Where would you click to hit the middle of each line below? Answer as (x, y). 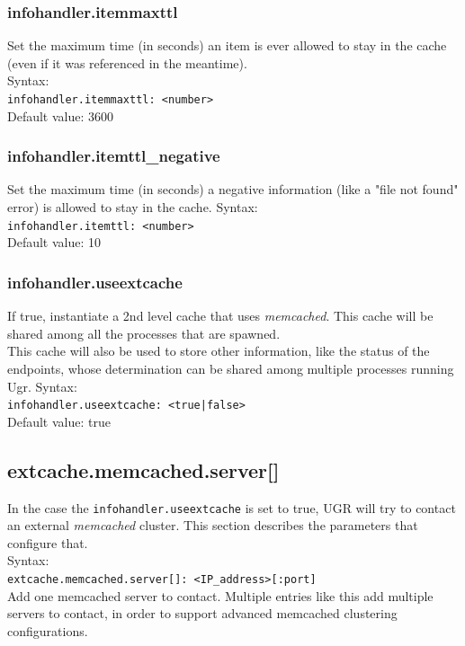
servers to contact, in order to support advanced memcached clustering (202, 613)
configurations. (48, 630)
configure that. (48, 542)
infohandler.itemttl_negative (114, 156)
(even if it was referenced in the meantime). (127, 62)
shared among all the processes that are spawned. (144, 333)
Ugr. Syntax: (42, 386)
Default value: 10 (54, 242)
